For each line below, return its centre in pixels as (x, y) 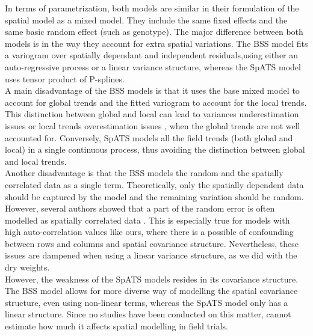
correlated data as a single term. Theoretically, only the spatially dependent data (154, 184)
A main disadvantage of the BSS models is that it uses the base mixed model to (152, 90)
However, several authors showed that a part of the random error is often (140, 208)
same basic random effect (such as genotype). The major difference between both (154, 32)
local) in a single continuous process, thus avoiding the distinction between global (155, 149)
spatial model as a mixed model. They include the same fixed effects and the (146, 20)
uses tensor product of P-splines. (65, 78)
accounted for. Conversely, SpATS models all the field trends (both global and (149, 137)
